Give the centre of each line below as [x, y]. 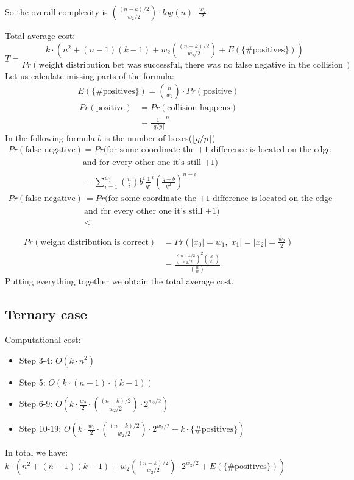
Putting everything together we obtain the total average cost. [119, 281]
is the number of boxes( [148, 137]
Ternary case [46, 314]
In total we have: [37, 452]
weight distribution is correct [94, 242]
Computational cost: [43, 339]
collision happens [199, 108]
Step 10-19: [40, 429]
